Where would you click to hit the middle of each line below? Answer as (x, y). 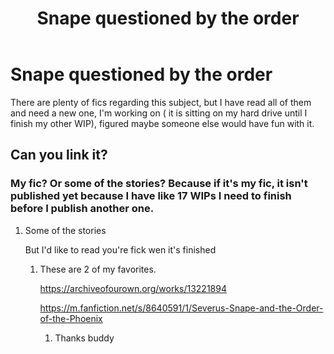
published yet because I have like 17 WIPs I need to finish (151, 196)
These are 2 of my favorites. (98, 269)
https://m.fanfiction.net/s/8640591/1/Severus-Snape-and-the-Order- (181, 308)
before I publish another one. (82, 209)
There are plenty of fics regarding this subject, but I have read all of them (161, 102)
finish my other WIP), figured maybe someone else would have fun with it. (162, 123)
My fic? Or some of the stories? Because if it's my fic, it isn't (159, 184)
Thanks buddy (84, 338)
